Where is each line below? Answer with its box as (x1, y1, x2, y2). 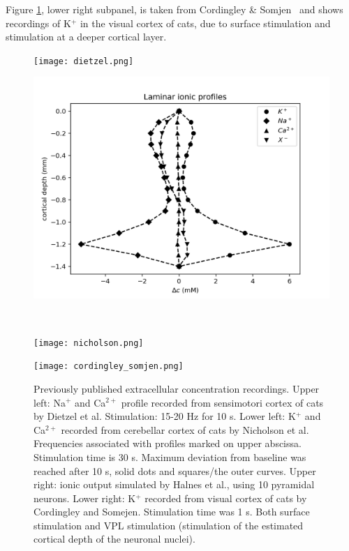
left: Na (34, 395, 66, 409)
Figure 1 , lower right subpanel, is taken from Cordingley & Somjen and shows (6, 2, 343, 16)
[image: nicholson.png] (34, 338, 144, 348)
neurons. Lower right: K (34, 490, 136, 505)
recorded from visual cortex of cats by (144, 490, 307, 505)
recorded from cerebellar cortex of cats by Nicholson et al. (61, 422, 309, 437)
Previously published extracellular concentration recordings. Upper (34, 381, 320, 395)
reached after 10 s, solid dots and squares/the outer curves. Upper (34, 463, 316, 478)
